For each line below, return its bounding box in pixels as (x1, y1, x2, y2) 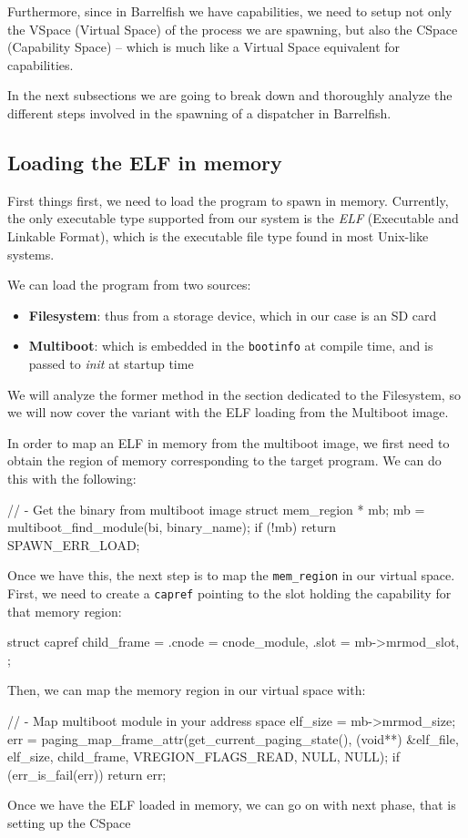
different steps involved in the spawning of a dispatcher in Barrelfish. (7, 103, 392, 122)
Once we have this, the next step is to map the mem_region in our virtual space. (7, 566, 455, 585)
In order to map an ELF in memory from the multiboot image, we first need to (7, 433, 450, 452)
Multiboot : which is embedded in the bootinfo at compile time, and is (28, 336, 433, 355)
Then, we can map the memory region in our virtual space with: (7, 680, 366, 700)
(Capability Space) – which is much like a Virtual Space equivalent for (7, 37, 401, 56)
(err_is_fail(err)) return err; (7, 764, 167, 783)
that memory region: (7, 601, 122, 620)
